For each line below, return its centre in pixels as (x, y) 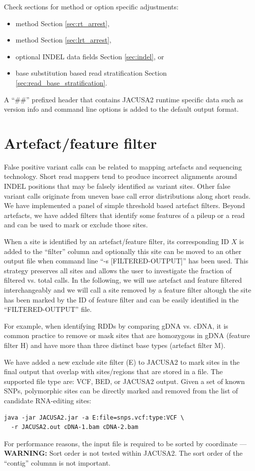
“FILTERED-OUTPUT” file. (48, 309)
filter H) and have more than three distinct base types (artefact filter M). (115, 345)
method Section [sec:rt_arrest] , (62, 23)
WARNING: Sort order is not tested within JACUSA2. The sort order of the (123, 453)
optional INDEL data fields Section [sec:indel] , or (90, 56)
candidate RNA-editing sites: (48, 400)
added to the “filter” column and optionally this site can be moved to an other (123, 251)
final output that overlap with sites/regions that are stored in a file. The (113, 371)
